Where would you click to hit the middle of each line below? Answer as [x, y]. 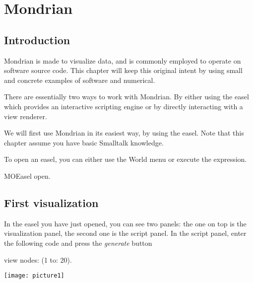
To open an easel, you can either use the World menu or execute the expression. [126, 159]
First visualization [51, 202]
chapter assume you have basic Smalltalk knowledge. [84, 142]
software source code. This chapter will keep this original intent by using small [123, 70]
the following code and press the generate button [78, 243]
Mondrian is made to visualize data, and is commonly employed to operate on [123, 60]
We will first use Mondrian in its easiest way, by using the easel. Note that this [124, 133]
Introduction [37, 39]
